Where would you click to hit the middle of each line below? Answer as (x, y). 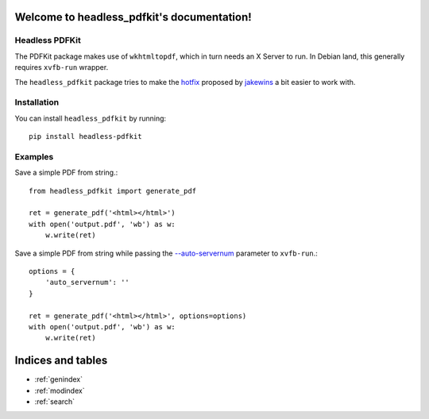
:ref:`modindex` (60, 390)
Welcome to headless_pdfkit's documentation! (133, 17)
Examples (34, 156)
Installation (37, 102)
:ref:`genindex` (59, 379)
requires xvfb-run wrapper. (62, 67)
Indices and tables (61, 361)
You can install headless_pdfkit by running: (91, 118)
